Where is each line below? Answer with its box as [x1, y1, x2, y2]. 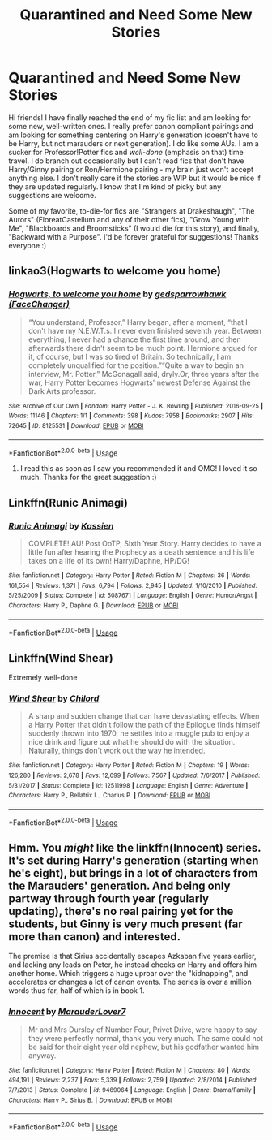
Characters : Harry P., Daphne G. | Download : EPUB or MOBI [8, 601, 179, 610]
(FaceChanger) [8, 299, 70, 310]
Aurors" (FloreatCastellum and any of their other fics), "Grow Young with [8, 214, 251, 224]
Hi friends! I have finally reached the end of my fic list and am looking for [8, 112, 251, 123]
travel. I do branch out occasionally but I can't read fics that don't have [8, 156, 244, 166]
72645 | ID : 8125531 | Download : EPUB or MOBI [8, 421, 144, 430]
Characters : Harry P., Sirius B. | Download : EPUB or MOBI [8, 1096, 172, 1104]
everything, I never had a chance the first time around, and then [28, 335, 241, 344]
